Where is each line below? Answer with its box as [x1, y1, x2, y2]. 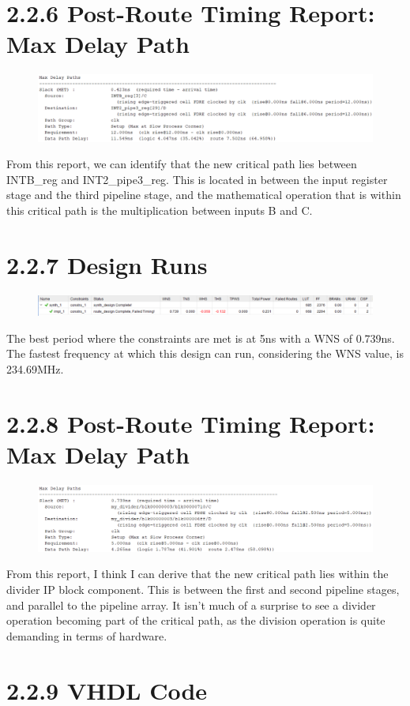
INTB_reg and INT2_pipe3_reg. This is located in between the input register [6, 171, 388, 187]
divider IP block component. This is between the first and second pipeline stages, [6, 580, 400, 597]
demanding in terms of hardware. [6, 627, 167, 644]
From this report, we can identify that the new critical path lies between [6, 156, 357, 172]
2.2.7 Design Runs [6, 248, 208, 280]
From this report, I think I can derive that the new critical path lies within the [6, 565, 389, 582]
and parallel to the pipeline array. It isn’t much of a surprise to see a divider [6, 596, 376, 613]
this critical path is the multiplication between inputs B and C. [6, 201, 313, 218]
